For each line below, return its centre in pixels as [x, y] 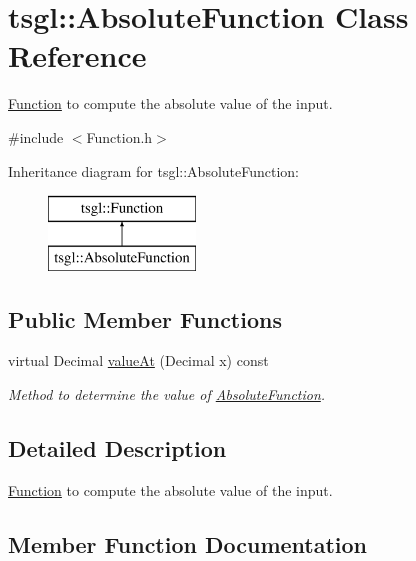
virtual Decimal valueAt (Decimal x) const [138, 360]
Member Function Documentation [188, 543]
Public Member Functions [145, 318]
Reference [77, 55]
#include [36, 136]
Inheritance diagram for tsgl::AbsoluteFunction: [154, 170]
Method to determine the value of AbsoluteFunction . [167, 394]
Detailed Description [117, 448]
